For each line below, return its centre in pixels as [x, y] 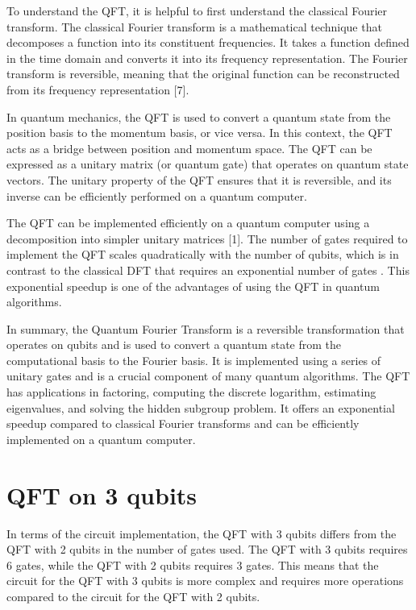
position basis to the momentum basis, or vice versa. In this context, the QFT [200, 133]
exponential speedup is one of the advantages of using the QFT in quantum [193, 286]
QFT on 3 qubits [102, 494]
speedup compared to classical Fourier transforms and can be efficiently [183, 423]
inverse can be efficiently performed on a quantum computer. [157, 195]
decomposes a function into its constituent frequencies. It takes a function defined [208, 42]
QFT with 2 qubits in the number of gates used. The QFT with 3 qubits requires [207, 549]
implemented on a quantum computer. [101, 439]
